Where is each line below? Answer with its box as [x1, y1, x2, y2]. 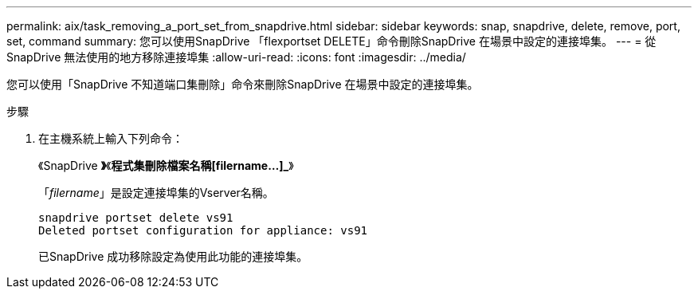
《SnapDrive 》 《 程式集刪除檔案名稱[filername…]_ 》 [38, 159, 294, 172]
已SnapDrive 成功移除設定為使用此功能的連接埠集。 [38, 250, 308, 263]
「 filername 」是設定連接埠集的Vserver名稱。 [38, 186, 274, 199]
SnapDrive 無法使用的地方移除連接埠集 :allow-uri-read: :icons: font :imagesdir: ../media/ [6, 50, 466, 64]
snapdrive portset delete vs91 [38, 211, 233, 224]
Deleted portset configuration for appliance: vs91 [38, 224, 368, 237]
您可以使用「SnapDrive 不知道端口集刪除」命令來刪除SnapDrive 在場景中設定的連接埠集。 [6, 77, 479, 91]
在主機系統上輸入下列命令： [38, 132, 183, 145]
